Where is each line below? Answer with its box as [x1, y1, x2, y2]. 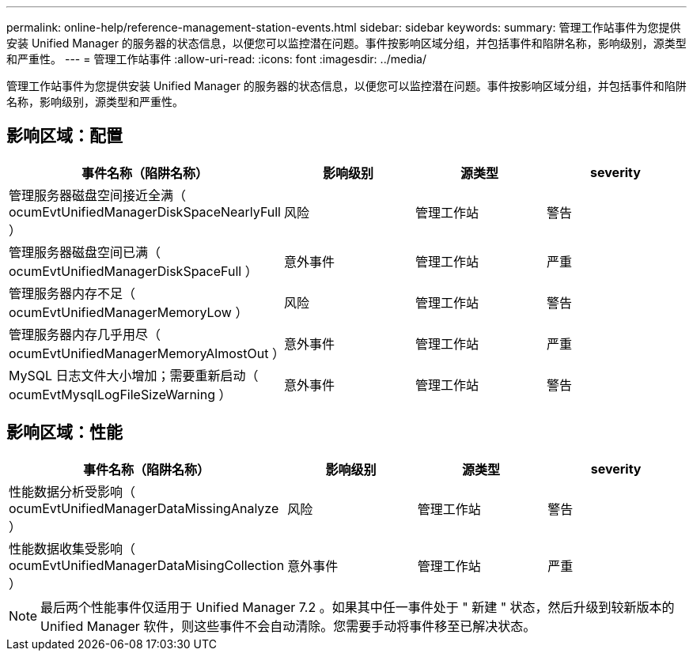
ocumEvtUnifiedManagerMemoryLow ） [9, 304, 248, 320]
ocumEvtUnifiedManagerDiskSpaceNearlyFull [9, 203, 281, 220]
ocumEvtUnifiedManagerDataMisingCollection [9, 557, 285, 573]
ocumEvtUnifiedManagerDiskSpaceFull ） [9, 262, 258, 279]
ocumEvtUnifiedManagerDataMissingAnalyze [9, 500, 279, 516]
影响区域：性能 [6, 422, 123, 443]
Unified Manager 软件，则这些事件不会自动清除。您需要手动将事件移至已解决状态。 [40, 617, 536, 634]
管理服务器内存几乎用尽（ [9, 326, 161, 342]
